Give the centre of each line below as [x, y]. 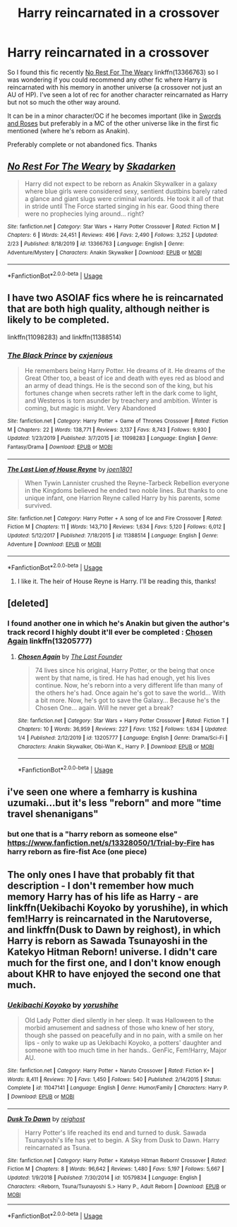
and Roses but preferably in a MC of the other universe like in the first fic [113, 123]
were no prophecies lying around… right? [84, 214]
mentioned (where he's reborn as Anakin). [69, 130]
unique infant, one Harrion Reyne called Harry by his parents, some [122, 498]
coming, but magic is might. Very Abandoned [90, 408]
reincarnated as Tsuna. [58, 1147]
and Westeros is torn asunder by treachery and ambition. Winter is [121, 401]
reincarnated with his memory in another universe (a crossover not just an [115, 87]
